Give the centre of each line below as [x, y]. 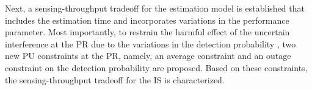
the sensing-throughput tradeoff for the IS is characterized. [115, 79]
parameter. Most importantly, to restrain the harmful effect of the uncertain [147, 32]
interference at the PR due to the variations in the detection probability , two [151, 43]
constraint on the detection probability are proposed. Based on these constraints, [156, 67]
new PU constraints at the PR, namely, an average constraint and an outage [148, 56]
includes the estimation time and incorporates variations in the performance [147, 20]
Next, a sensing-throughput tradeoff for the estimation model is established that [155, 8]
